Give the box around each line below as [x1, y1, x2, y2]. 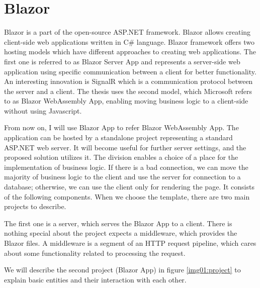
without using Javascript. [4, 105, 82, 116]
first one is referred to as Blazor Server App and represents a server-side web [4, 56, 240, 66]
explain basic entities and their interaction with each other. [4, 274, 187, 284]
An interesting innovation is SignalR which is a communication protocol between [4, 76, 253, 86]
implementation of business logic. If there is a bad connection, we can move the [4, 161, 248, 172]
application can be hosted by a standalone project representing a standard [4, 132, 233, 143]
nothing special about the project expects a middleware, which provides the [4, 228, 237, 238]
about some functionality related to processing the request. [4, 247, 186, 258]
